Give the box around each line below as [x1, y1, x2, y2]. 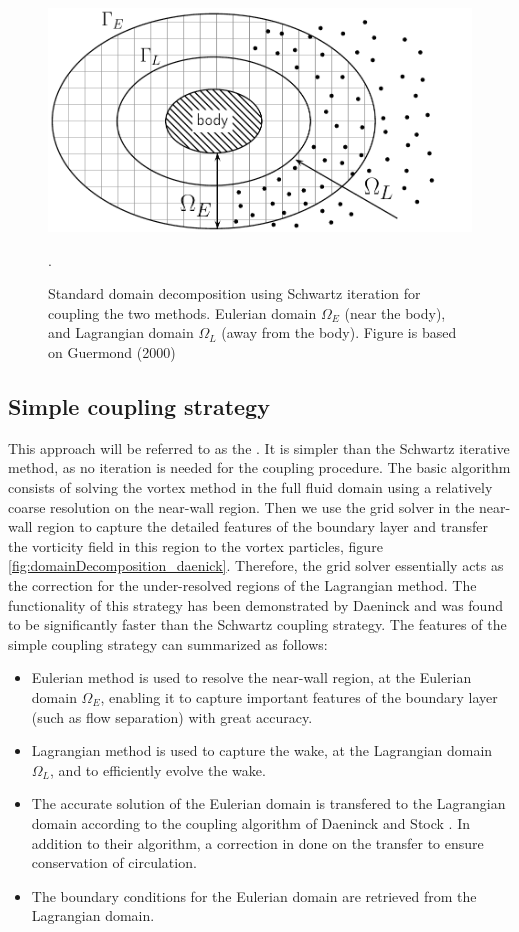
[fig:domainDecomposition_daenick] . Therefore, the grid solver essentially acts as [8, 555, 504, 576]
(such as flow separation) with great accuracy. [31, 706, 313, 727]
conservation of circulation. [31, 852, 197, 873]
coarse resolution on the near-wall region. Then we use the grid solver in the [8, 496, 475, 517]
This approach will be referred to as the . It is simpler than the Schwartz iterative [8, 437, 510, 458]
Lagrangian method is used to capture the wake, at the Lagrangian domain [31, 740, 493, 761]
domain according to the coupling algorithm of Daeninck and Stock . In [31, 812, 471, 833]
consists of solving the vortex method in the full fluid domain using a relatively [8, 477, 493, 498]
